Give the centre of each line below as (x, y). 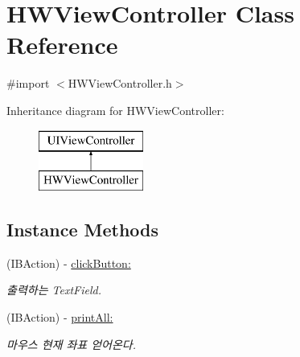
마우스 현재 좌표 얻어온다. (72, 344)
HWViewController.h (120, 83)
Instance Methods (82, 230)
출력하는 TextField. (54, 290)
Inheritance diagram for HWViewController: (115, 110)
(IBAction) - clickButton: (69, 263)
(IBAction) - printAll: (60, 317)
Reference (62, 45)
